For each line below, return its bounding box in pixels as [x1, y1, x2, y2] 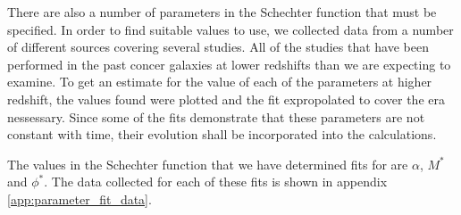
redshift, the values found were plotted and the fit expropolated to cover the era [7, 89, 445, 108]
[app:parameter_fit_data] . [7, 189, 152, 208]
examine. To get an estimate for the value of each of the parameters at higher [7, 72, 432, 91]
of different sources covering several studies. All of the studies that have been [7, 37, 429, 56]
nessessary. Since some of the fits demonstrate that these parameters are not [7, 107, 425, 126]
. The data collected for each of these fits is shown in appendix [44, 172, 388, 191]
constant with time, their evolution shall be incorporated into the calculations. [7, 125, 437, 144]
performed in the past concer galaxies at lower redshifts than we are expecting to [7, 54, 451, 73]
